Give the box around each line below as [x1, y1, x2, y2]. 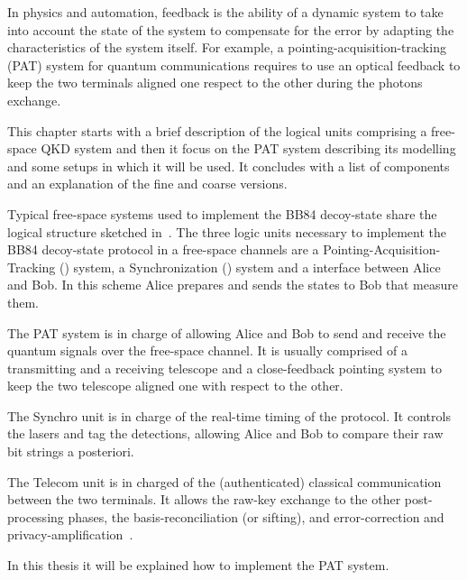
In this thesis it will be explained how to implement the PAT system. [7, 556, 389, 575]
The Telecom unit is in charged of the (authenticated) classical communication [7, 472, 442, 491]
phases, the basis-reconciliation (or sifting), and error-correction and [68, 507, 444, 526]
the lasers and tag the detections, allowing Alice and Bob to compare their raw [7, 424, 444, 443]
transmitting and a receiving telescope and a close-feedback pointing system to [7, 358, 442, 377]
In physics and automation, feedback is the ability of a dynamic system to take [7, 3, 444, 21]
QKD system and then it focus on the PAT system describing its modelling [41, 139, 456, 158]
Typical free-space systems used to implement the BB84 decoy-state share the [7, 204, 437, 223]
